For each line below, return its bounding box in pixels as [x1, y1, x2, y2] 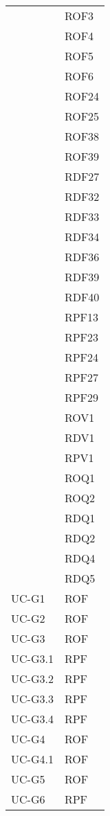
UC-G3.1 [11, 650, 54, 666]
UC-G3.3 [11, 691, 54, 707]
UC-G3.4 [11, 711, 54, 727]
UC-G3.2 [11, 671, 54, 686]
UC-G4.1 [11, 751, 54, 767]
